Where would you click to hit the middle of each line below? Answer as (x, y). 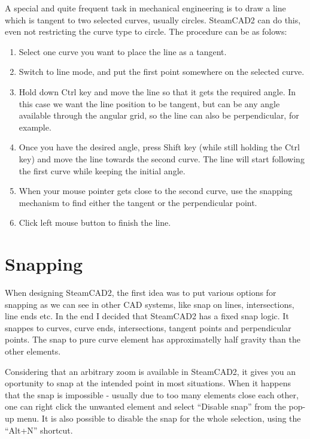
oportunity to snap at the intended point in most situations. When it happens (148, 383)
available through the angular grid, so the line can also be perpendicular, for (159, 115)
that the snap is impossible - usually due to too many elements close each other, (152, 394)
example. (35, 127)
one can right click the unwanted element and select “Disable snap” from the (145, 406)
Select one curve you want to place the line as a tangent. (123, 51)
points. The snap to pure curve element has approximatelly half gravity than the (153, 339)
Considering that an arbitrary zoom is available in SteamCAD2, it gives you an (150, 371)
